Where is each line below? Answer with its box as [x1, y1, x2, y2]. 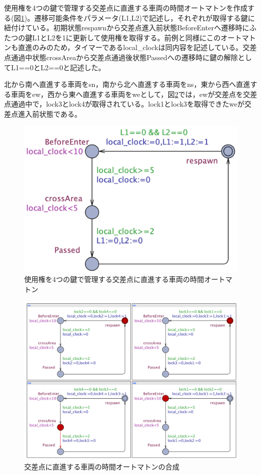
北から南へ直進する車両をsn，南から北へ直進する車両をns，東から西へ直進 [4, 79, 250, 89]
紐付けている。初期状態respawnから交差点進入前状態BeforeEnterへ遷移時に [4, 22, 249, 33]
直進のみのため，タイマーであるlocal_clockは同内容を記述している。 [18, 42, 243, 53]
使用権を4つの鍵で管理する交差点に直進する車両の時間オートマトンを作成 [4, 3, 247, 13]
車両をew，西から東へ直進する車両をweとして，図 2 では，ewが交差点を [11, 88, 243, 99]
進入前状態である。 [18, 108, 82, 119]
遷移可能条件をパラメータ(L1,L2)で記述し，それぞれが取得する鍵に [34, 12, 255, 23]
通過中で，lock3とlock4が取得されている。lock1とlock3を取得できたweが [11, 99, 244, 109]
